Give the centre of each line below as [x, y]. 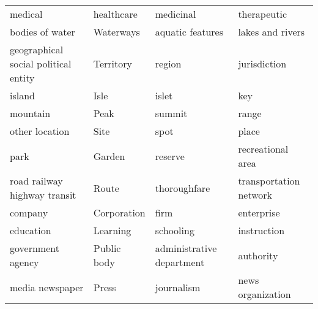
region [168, 63]
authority [258, 255]
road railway [36, 181]
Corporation [119, 212]
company [29, 212]
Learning [112, 230]
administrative [186, 248]
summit [171, 113]
